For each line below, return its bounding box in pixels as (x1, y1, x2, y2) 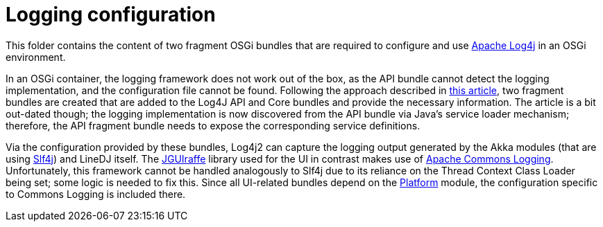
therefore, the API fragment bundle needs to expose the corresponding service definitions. (6, 119, 421, 131)
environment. (6, 51, 66, 63)
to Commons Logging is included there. (6, 188, 186, 200)
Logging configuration (6, 3, 216, 26)
